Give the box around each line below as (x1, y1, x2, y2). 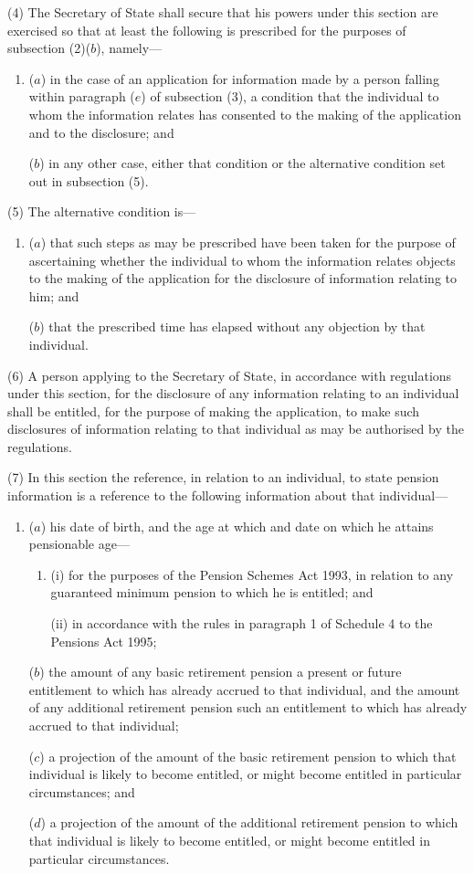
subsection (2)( (7, 38, 91, 58)
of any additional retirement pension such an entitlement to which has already (28, 698, 468, 717)
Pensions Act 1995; (50, 631, 157, 650)
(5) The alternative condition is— (7, 202, 196, 221)
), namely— (96, 38, 163, 58)
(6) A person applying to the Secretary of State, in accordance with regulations (7, 365, 452, 384)
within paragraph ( (28, 87, 135, 106)
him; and (28, 286, 79, 305)
